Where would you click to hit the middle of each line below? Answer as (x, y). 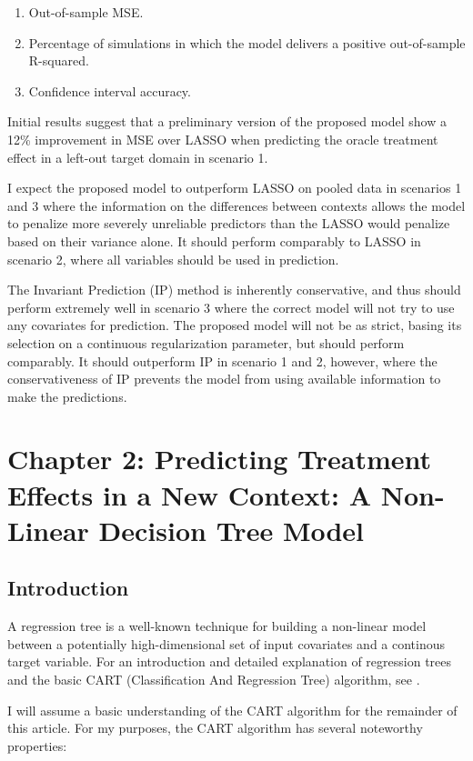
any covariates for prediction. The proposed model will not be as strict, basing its (235, 325)
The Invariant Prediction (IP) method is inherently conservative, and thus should (234, 290)
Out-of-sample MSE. (86, 12)
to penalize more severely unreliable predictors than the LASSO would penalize (229, 223)
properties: (37, 745)
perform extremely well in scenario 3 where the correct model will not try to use (231, 307)
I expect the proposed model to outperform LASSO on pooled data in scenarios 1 (235, 188)
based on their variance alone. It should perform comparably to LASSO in (214, 240)
